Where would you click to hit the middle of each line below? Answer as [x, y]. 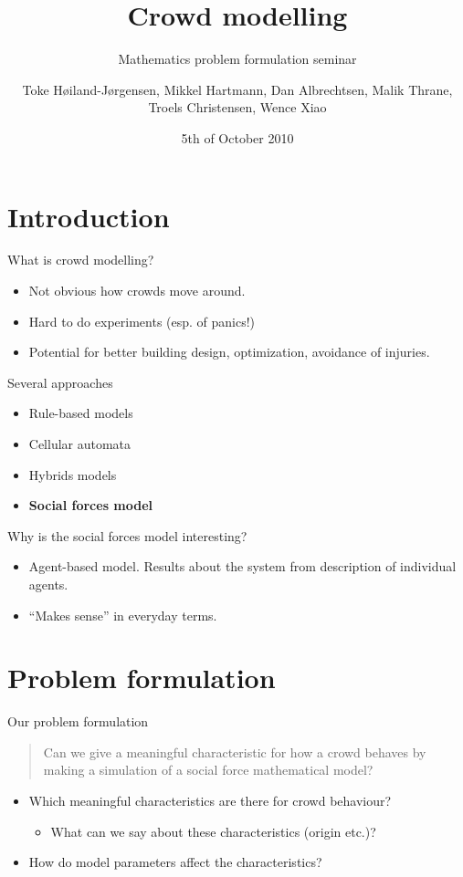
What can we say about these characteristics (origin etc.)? [213, 831]
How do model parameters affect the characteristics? [175, 862]
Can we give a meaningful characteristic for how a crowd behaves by [235, 752]
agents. [48, 584]
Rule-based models [81, 413]
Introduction [89, 216]
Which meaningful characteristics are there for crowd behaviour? [210, 801]
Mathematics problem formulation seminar [237, 59]
